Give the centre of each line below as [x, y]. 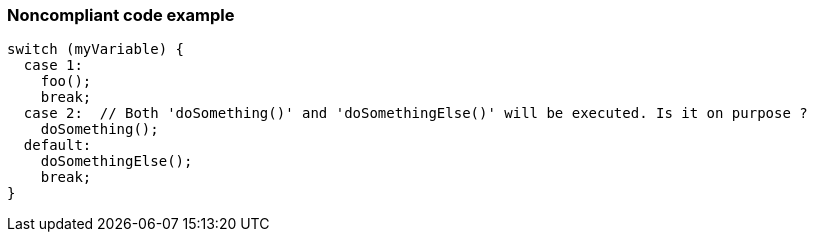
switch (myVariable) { [96, 49]
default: [57, 145]
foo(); [66, 81]
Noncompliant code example [121, 15]
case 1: [53, 65]
